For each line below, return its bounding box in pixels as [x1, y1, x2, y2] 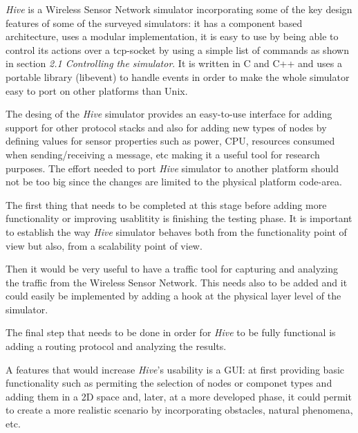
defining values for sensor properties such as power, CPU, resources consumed [6, 133, 335, 148]
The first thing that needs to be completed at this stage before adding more [6, 197, 327, 212]
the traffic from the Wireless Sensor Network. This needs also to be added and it [6, 275, 348, 289]
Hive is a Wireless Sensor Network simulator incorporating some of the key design [6, 2, 352, 16]
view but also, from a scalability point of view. [6, 238, 202, 252]
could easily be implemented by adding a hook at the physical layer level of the [6, 288, 341, 303]
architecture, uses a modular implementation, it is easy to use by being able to [6, 29, 339, 44]
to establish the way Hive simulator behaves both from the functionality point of [6, 224, 347, 239]
